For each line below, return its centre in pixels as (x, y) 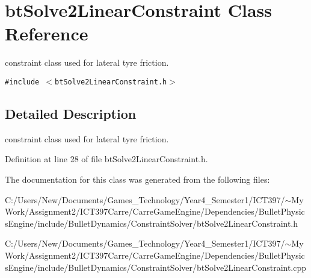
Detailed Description (71, 113)
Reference (47, 33)
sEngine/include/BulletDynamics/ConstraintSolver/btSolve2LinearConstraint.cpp (156, 267)
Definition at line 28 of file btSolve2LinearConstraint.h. (106, 159)
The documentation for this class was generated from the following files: (137, 179)
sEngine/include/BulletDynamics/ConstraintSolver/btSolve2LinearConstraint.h (152, 223)
